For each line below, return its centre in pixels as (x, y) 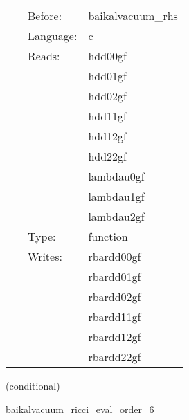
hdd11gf (107, 116)
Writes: (45, 256)
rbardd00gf (115, 256)
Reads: (44, 56)
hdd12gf (107, 136)
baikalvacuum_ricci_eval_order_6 (80, 409)
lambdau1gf (116, 196)
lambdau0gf (116, 176)
